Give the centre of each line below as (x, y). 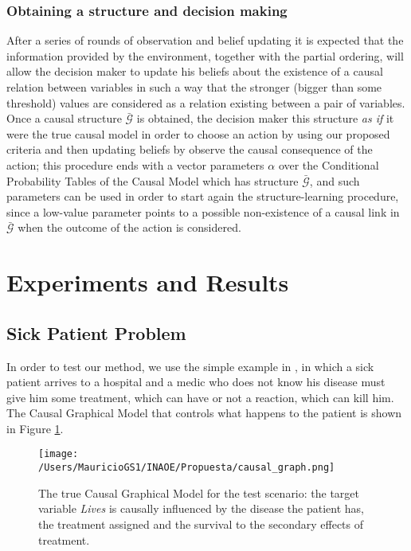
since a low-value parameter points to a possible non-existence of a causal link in (203, 211)
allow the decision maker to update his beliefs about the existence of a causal (195, 71)
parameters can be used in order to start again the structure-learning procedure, (203, 196)
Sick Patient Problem (96, 332)
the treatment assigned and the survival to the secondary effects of (201, 524)
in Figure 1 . (35, 428)
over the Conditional (329, 164)
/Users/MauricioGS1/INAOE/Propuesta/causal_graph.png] (187, 468)
